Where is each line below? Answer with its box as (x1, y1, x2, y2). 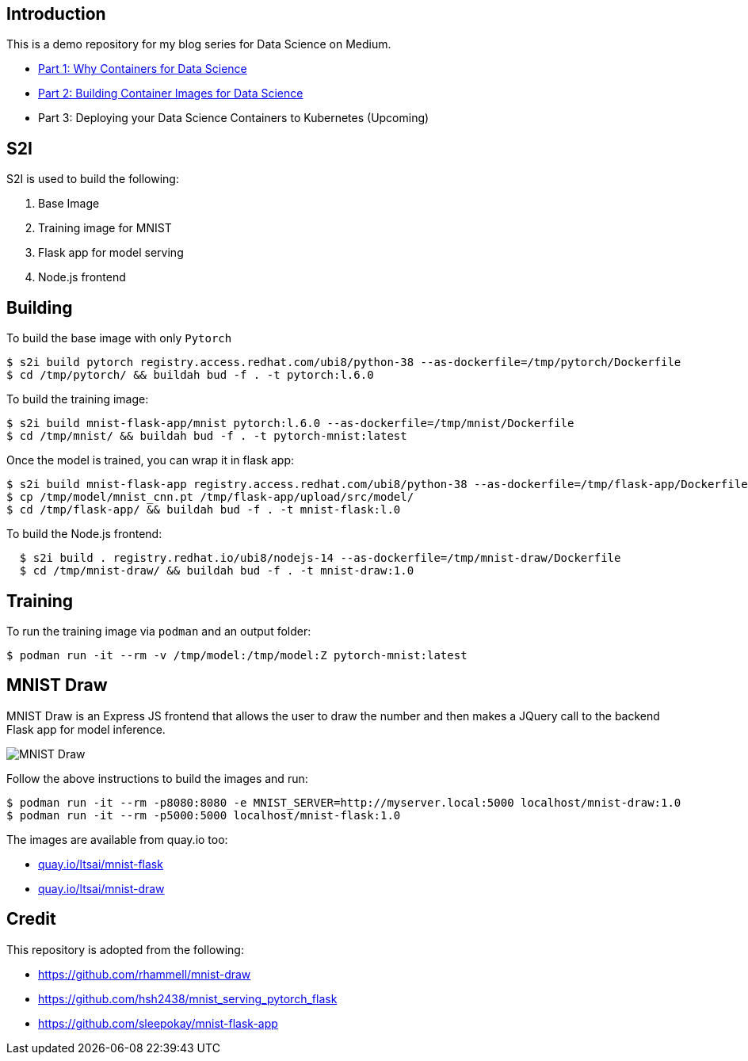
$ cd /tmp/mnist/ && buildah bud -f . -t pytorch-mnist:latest (6, 429, 407, 443)
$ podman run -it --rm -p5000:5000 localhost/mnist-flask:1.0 (6, 808, 401, 822)
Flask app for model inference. (6, 722, 166, 736)
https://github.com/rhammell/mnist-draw (38, 967, 251, 981)
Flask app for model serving (38, 246, 184, 260)
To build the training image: (6, 392, 149, 406)
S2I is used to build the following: (6, 172, 179, 186)
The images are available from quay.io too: (6, 832, 228, 846)
